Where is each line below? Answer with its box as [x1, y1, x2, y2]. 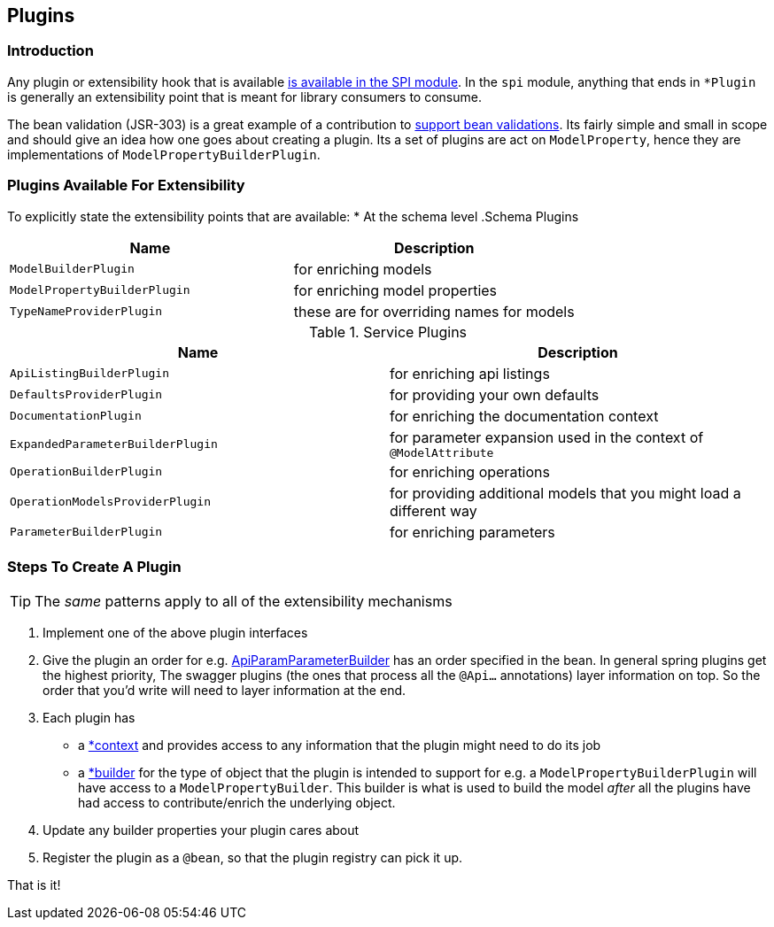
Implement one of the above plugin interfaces [43, 625, 308, 641]
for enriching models [293, 259, 432, 278]
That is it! [7, 877, 61, 893]
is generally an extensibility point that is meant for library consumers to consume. [7, 89, 482, 104]
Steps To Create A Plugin [7, 557, 182, 576]
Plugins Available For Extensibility [7, 176, 245, 195]
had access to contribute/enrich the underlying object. [78, 795, 396, 811]
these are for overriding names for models [293, 302, 575, 321]
